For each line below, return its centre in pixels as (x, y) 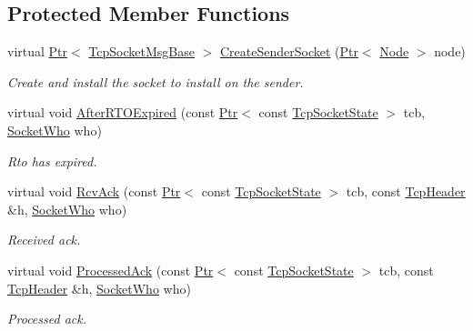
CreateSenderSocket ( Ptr (289, 51)
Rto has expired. (52, 160)
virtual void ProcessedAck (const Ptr (111, 270)
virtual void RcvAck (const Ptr (94, 191)
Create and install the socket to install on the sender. (156, 81)
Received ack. (44, 240)
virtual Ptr (38, 51)
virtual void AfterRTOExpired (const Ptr (123, 112)
